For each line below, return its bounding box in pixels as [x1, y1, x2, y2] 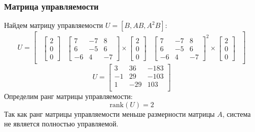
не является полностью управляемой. [4, 118, 119, 129]
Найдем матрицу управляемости [4, 20, 103, 30]
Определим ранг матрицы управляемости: [4, 91, 133, 101]
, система [222, 108, 251, 119]
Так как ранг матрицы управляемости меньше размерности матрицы [4, 108, 215, 119]
